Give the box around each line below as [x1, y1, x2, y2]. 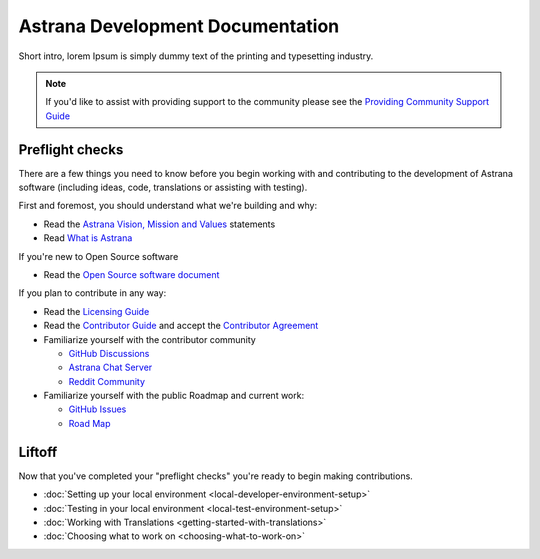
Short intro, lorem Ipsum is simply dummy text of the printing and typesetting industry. [18, 50, 374, 62]
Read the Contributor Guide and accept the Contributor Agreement [43, 320, 319, 332]
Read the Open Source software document [43, 268, 220, 280]
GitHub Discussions [68, 347, 150, 359]
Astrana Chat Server [68, 361, 153, 374]
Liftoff [18, 443, 58, 460]
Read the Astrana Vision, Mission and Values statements [43, 218, 276, 230]
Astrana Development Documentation [18, 15, 340, 37]
